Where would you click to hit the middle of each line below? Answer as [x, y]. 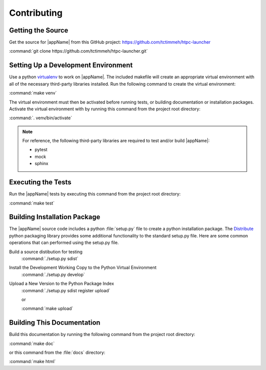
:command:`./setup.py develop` [53, 274]
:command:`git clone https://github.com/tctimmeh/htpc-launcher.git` [78, 51]
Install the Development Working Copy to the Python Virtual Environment [83, 268]
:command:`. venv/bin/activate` [41, 118]
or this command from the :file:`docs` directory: [57, 353]
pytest [41, 150]
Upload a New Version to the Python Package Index [62, 284]
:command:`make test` [32, 203]
